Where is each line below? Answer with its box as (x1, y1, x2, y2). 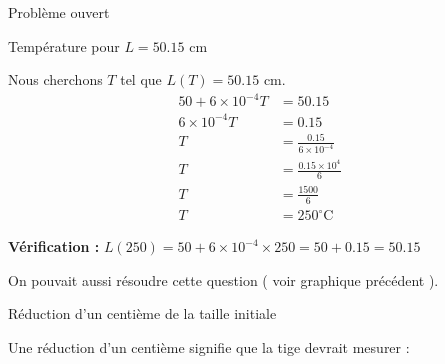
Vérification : (8, 236, 100, 257)
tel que (120, 69, 162, 90)
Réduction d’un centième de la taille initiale (8, 303, 277, 324)
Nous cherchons (8, 69, 103, 90)
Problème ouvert (8, 2, 110, 22)
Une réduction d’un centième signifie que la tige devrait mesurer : (8, 336, 410, 357)
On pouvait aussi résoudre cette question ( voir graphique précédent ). (8, 269, 439, 290)
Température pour (8, 35, 120, 56)
